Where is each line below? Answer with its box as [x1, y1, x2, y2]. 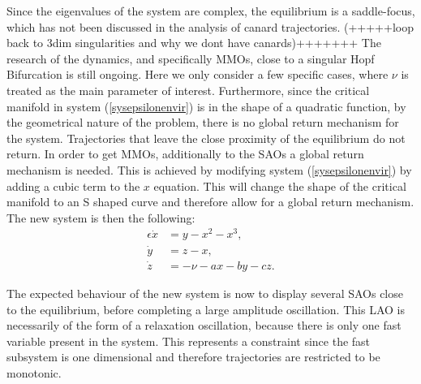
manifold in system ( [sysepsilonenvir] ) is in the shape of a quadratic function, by [6, 97, 406, 114]
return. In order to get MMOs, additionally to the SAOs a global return [6, 145, 364, 162]
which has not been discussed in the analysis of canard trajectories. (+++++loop [6, 18, 414, 35]
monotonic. [6, 364, 62, 381]
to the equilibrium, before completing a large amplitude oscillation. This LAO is [6, 300, 405, 317]
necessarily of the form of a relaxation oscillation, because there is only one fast [6, 317, 402, 334]
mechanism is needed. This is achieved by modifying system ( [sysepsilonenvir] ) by [6, 161, 412, 178]
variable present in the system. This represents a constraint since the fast [6, 332, 371, 349]
